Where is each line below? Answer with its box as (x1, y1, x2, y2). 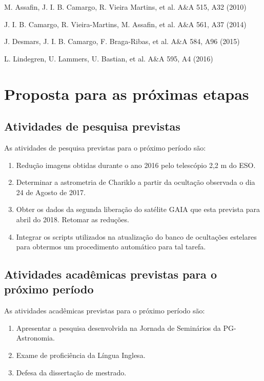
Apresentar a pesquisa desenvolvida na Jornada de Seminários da (16, 322, 221, 333)
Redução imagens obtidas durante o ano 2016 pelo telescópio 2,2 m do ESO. (16, 159, 256, 170)
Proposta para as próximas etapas (4, 83, 249, 104)
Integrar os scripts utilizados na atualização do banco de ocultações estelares (16, 231, 257, 242)
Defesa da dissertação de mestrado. (16, 367, 127, 377)
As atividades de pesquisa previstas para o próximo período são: (4, 142, 206, 153)
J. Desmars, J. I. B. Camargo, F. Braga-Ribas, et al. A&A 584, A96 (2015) (4, 36, 240, 47)
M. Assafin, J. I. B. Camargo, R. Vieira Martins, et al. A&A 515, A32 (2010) (4, 2, 247, 12)
